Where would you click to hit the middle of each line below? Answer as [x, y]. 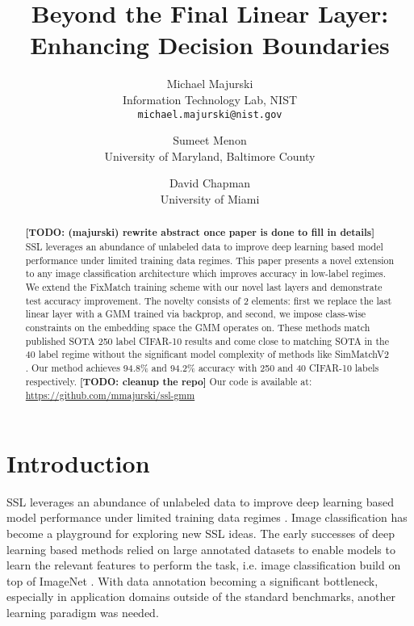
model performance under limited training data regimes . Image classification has [207, 517]
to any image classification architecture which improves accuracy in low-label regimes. [206, 273]
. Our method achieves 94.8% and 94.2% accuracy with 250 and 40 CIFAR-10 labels [202, 367]
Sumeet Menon [210, 140]
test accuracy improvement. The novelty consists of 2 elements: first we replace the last [209, 300]
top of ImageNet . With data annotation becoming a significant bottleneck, [192, 580]
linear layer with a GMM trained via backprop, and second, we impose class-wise [196, 314]
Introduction [78, 462]
